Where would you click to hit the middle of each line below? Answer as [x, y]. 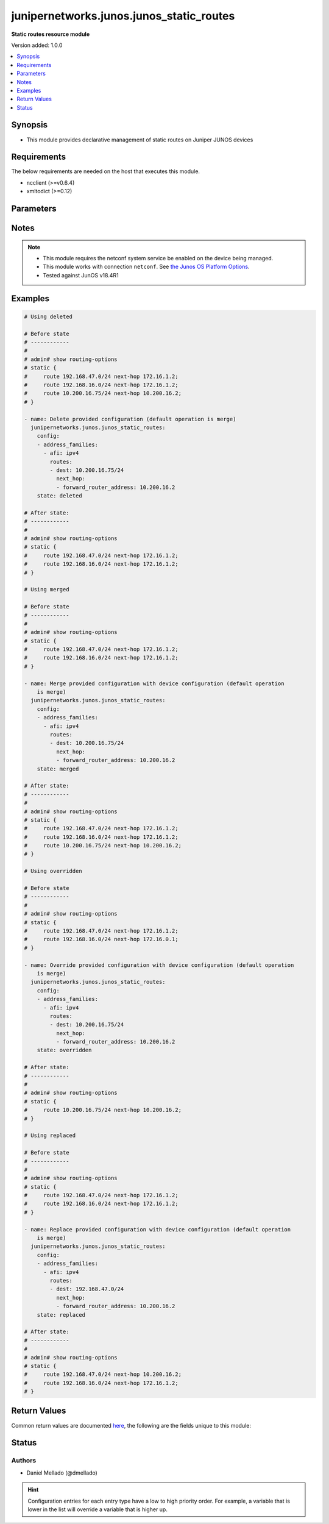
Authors [24, 1461]
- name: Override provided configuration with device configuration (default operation [159, 965]
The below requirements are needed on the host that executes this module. [106, 171]
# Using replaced [50, 1136]
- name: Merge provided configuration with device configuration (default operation [154, 683]
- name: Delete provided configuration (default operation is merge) [130, 419]
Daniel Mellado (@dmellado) [62, 1473]
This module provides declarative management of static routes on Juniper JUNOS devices [140, 140]
